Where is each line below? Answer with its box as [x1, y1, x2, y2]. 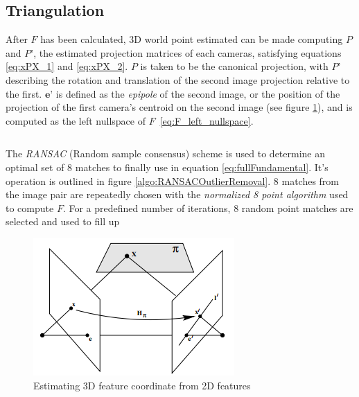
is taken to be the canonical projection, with [140, 59, 329, 73]
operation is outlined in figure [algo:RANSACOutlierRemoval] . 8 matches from [6, 173, 340, 188]
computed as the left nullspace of [6, 113, 146, 127]
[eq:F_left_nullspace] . [159, 113, 254, 127]
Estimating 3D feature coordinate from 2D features [33, 378, 251, 392]
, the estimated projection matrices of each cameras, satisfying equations [33, 45, 342, 60]
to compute [6, 200, 54, 215]
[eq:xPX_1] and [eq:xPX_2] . [6, 59, 128, 73]
